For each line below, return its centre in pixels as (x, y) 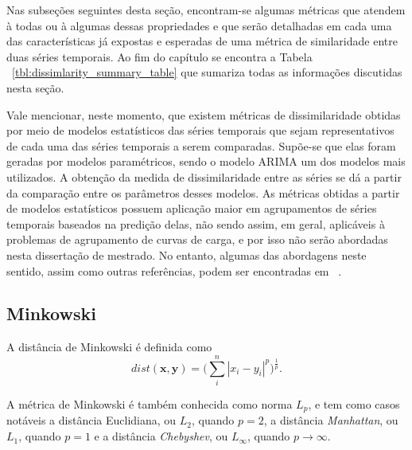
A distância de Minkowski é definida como (109, 347)
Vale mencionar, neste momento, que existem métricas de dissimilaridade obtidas (204, 114)
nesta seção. (35, 87)
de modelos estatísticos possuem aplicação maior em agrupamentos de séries (192, 208)
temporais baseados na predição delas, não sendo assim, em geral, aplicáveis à (196, 223)
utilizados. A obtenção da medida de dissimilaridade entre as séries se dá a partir (204, 176)
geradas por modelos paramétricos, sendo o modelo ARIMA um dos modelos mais (206, 161)
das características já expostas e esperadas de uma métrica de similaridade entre (202, 41)
